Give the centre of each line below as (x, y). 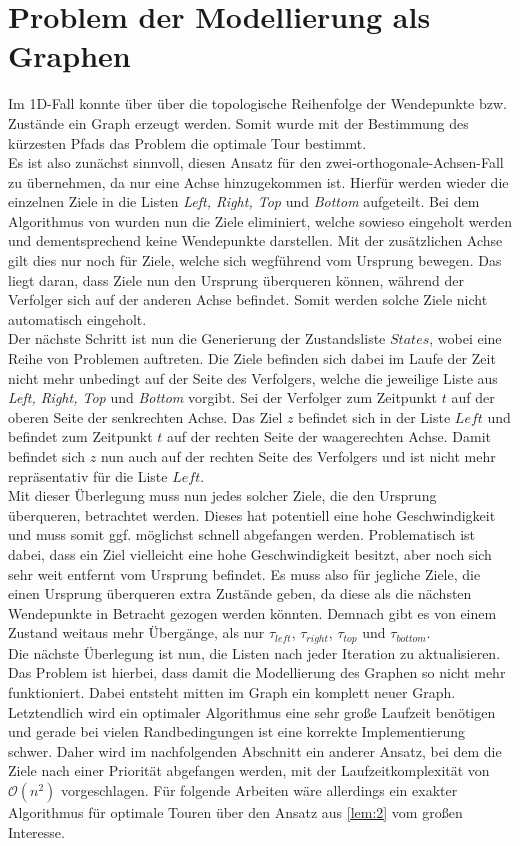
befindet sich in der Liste (374, 416)
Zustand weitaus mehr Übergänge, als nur (136, 632)
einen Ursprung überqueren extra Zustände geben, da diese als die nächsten (240, 593)
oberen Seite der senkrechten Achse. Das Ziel (145, 416)
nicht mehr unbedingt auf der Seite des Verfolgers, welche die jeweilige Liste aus (253, 377)
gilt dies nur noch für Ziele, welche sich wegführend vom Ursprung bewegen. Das (255, 260)
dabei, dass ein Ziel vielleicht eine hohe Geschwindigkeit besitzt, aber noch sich (250, 553)
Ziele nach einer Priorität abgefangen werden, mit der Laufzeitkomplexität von (249, 770)
